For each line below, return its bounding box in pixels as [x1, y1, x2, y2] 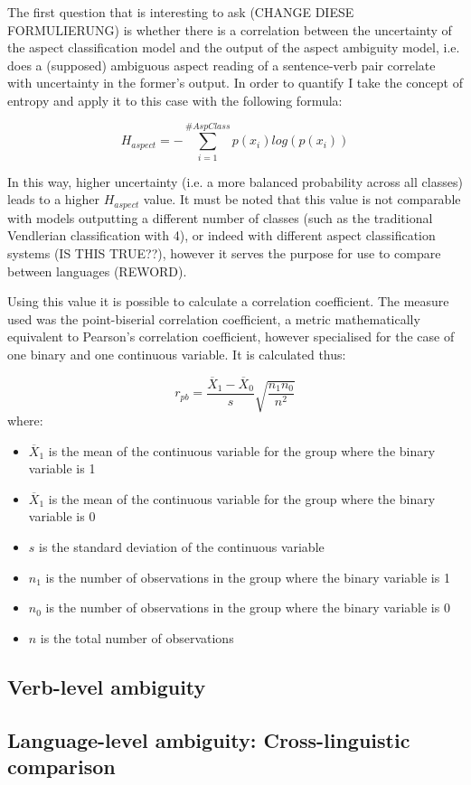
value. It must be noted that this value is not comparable [143, 190, 461, 209]
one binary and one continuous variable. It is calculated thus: [7, 344, 346, 363]
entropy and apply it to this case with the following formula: [7, 90, 343, 109]
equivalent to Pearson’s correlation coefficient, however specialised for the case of [7, 327, 455, 346]
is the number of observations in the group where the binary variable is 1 [45, 567, 450, 586]
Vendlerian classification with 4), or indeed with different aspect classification [7, 226, 436, 245]
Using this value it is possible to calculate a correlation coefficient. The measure [7, 292, 449, 311]
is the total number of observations [40, 628, 234, 647]
